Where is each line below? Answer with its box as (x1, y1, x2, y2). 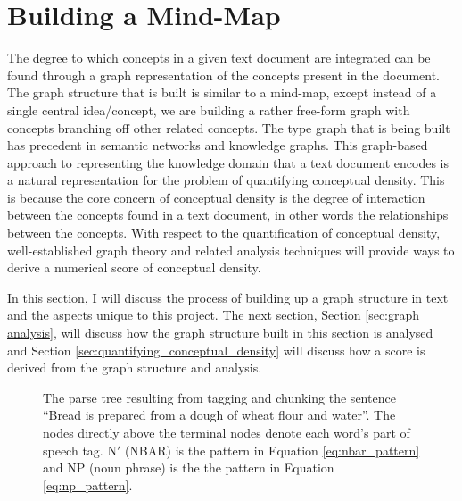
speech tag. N (43, 440, 117, 459)
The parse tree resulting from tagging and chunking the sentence (43, 388, 396, 406)
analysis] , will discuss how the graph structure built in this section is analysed (7, 323, 433, 342)
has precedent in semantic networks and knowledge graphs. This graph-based (7, 136, 428, 154)
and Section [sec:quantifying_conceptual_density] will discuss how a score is (7, 340, 425, 359)
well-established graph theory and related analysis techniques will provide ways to (7, 240, 455, 259)
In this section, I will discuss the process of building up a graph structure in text (7, 288, 449, 306)
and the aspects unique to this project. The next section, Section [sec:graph (7, 305, 420, 324)
